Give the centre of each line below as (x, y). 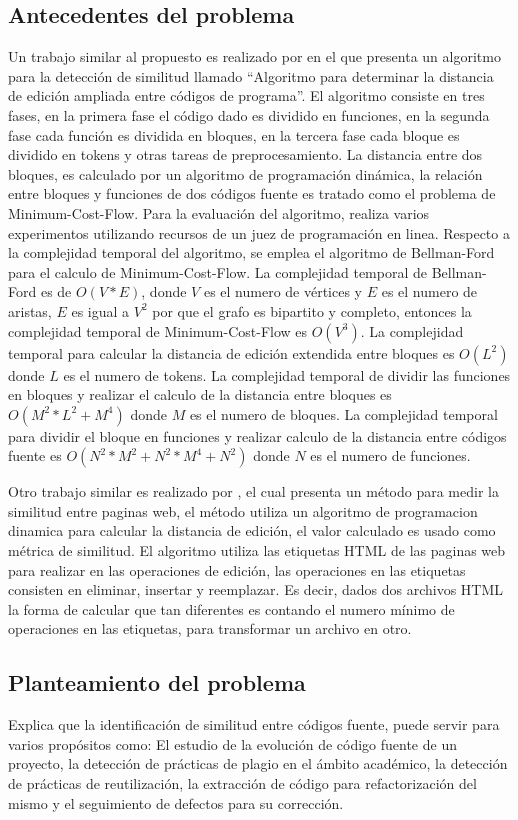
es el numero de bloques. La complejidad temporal (343, 413)
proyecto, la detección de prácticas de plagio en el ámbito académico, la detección (258, 763)
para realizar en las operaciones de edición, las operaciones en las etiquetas (237, 569)
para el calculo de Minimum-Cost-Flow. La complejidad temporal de (217, 271)
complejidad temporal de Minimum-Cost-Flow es (158, 330)
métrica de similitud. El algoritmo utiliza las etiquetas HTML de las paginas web (257, 550)
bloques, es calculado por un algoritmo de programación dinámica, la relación (245, 173)
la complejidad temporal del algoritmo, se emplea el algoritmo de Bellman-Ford (251, 252)
